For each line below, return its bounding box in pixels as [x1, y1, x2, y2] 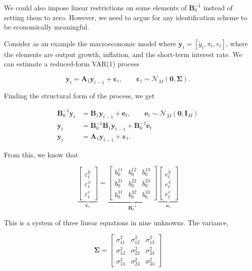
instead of [203, 2, 233, 12]
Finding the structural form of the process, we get [4, 90, 155, 100]
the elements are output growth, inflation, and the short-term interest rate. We [4, 49, 242, 59]
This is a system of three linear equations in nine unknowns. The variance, [4, 217, 229, 227]
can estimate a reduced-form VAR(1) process [4, 59, 140, 69]
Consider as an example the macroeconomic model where [4, 38, 176, 48]
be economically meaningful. [4, 22, 90, 32]
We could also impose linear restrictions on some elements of [4, 2, 187, 12]
